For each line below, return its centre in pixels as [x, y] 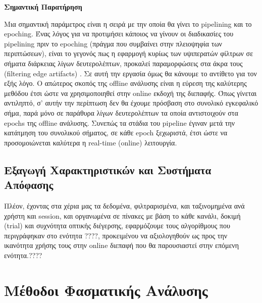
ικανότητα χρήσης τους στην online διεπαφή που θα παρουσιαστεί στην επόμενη [122, 245]
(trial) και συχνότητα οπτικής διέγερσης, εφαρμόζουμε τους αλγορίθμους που [117, 225]
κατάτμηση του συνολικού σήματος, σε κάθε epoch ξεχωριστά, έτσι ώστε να [116, 133]
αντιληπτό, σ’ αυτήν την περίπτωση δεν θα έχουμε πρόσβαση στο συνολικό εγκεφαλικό [131, 103]
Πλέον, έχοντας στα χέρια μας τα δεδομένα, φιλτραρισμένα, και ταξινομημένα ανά [124, 205]
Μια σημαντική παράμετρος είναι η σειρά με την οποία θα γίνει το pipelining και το [128, 23]
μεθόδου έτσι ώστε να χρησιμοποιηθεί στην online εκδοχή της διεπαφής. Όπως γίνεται [130, 93]
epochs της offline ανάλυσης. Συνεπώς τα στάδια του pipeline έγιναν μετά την [120, 122]
